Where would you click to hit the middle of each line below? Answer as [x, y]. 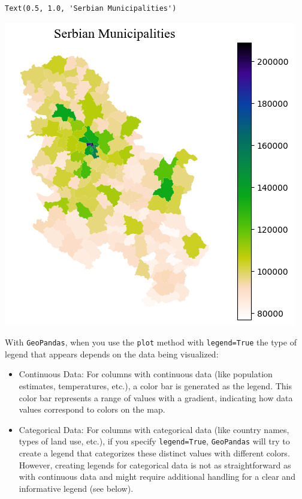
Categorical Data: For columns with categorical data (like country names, [154, 429]
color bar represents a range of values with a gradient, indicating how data [156, 397]
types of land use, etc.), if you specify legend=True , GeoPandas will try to [154, 441]
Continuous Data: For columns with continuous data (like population [146, 374]
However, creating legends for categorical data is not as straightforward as [155, 465]
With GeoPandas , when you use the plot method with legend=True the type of [151, 342]
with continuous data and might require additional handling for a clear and [157, 477]
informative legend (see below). [76, 488]
